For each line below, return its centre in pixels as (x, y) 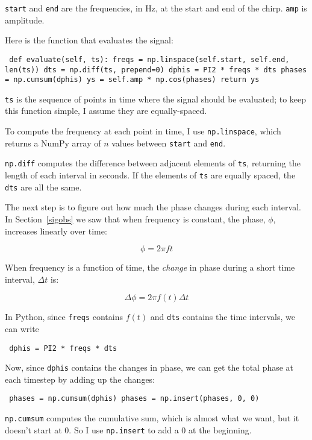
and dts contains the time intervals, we (223, 317)
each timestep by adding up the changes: (80, 379)
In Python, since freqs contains (64, 317)
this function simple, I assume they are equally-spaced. (106, 111)
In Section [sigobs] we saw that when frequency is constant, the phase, (135, 218)
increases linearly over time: (56, 231)
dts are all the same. (43, 187)
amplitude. (25, 20)
